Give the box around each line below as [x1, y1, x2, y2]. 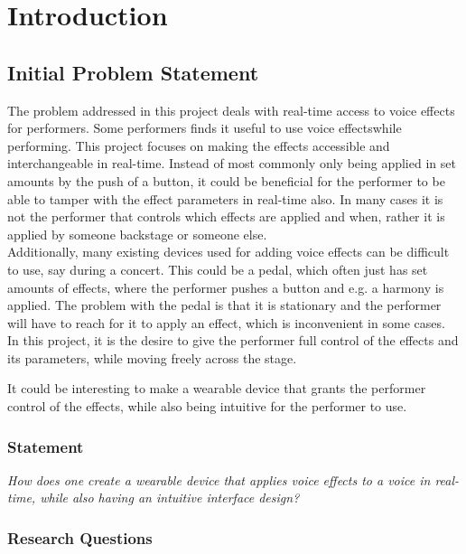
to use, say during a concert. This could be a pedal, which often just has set [7, 259, 428, 278]
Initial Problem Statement [7, 58, 259, 86]
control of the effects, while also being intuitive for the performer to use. [7, 397, 407, 416]
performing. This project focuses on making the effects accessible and [7, 136, 390, 155]
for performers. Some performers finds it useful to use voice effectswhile [7, 118, 402, 137]
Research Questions [7, 527, 153, 549]
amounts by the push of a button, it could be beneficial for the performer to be [7, 171, 445, 190]
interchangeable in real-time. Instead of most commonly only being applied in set [7, 154, 456, 173]
